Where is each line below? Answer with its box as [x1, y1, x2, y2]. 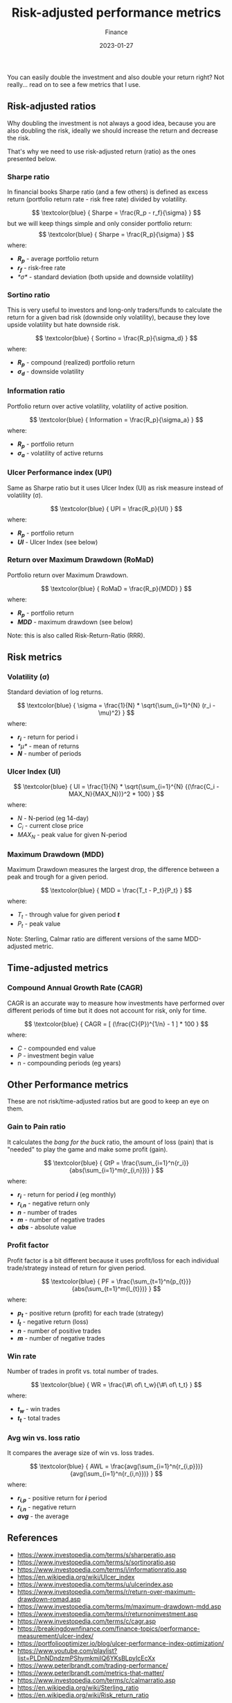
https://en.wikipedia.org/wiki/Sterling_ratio [17, 1683, 139, 1692]
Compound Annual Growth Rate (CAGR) [7, 983, 143, 992]
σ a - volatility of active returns [17, 449, 104, 459]
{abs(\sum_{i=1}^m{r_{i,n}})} [69, 1165, 150, 1174]
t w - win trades [17, 1405, 61, 1415]
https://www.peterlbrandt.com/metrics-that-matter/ [17, 1668, 165, 1677]
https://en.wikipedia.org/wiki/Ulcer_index [17, 1572, 135, 1581]
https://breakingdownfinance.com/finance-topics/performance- [17, 1624, 201, 1633]
